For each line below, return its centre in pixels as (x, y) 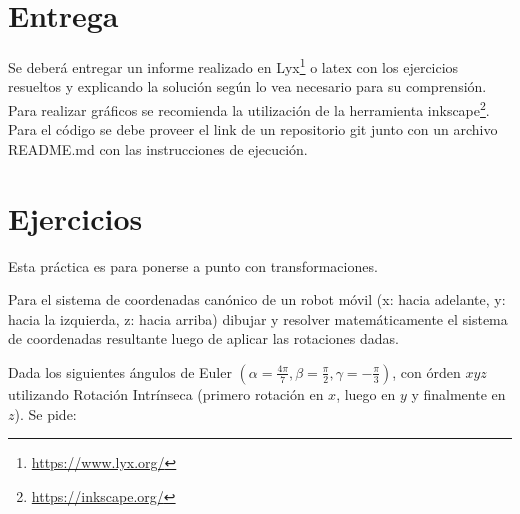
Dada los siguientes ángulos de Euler (120, 371)
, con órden (426, 371)
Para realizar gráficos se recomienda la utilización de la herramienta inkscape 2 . (249, 108)
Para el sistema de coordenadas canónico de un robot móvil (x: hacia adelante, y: (257, 299)
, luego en (366, 393)
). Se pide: (45, 413)
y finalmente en (458, 393)
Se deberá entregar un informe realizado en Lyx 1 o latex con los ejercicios (233, 65)
